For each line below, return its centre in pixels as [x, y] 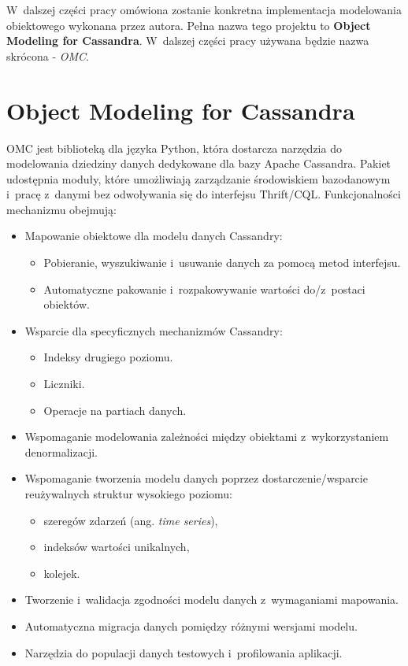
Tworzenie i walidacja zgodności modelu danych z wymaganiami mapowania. [211, 599]
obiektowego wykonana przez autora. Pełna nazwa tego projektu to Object [189, 25]
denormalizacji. [61, 451]
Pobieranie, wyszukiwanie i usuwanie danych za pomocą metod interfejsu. [222, 263]
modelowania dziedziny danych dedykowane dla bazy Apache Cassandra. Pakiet [199, 163]
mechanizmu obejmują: [61, 209]
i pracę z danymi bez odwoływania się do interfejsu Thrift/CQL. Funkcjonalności [204, 194]
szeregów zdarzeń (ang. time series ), [131, 520]
